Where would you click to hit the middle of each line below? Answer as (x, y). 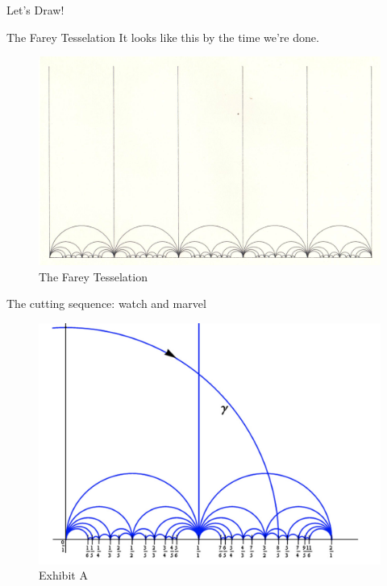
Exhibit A (63, 575)
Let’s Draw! (35, 10)
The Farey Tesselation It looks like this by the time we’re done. (163, 37)
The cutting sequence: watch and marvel (106, 303)
